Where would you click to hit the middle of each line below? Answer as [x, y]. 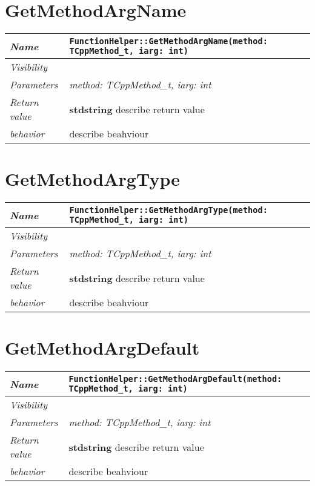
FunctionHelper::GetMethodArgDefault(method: [175, 379]
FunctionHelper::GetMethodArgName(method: [168, 41]
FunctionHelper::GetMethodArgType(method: [168, 210]
